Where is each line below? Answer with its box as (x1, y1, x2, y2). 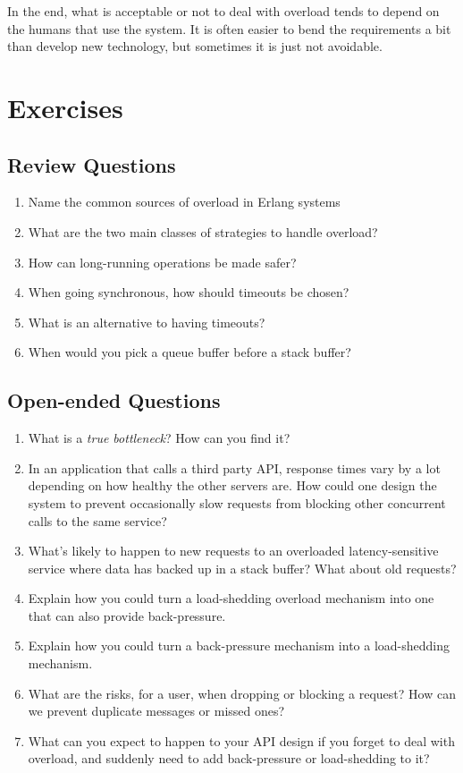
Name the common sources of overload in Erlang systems (28, 192, 341, 211)
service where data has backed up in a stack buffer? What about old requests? (28, 558, 457, 577)
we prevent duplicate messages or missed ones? (28, 701, 285, 720)
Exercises (7, 89, 123, 125)
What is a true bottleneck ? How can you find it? (28, 429, 290, 447)
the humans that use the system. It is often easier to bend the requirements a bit (7, 19, 451, 38)
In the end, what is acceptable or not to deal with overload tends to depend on (7, 2, 440, 20)
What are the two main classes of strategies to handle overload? (28, 222, 378, 241)
